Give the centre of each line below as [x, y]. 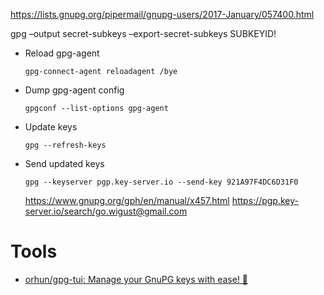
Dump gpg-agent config [74, 90]
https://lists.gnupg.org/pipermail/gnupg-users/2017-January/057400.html [162, 14]
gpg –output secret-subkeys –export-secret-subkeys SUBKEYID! [143, 33]
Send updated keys [64, 163]
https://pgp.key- [265, 200]
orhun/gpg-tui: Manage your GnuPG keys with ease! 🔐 [136, 279]
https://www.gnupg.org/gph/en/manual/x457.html [127, 200]
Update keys [51, 127]
